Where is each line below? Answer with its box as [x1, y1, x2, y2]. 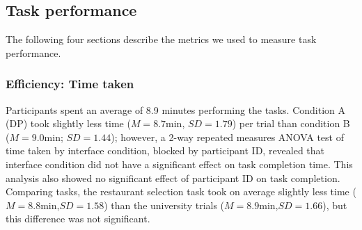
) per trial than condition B [232, 116, 350, 131]
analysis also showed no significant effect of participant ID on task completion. [6, 170, 340, 185]
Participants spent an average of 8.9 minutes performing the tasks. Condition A [6, 102, 346, 117]
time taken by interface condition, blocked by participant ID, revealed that [6, 143, 325, 158]
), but [322, 197, 347, 212]
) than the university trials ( [104, 197, 225, 212]
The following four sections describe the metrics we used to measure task [6, 32, 317, 47]
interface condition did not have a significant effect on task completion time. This [6, 156, 353, 171]
